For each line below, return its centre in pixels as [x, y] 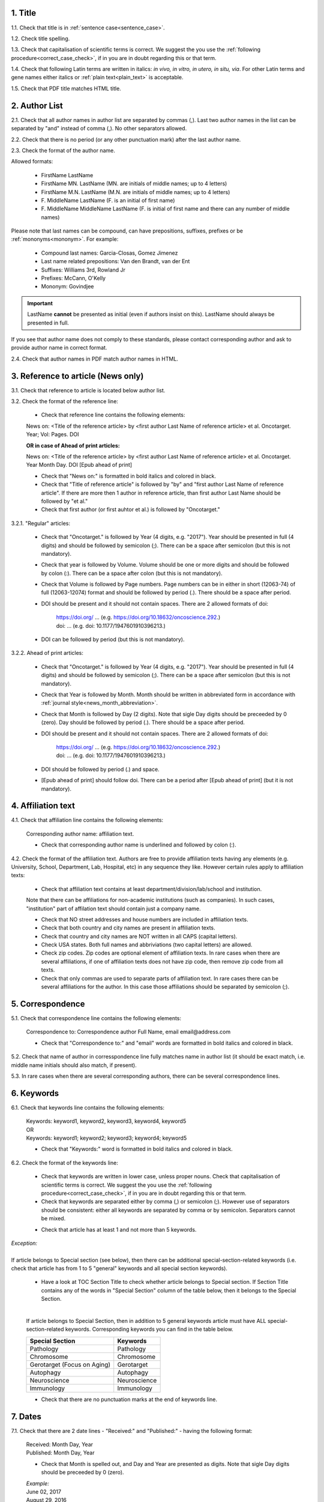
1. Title [24, 13]
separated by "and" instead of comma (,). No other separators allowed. [99, 129]
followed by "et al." [64, 501]
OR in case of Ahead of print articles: [73, 445]
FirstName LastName [67, 175]
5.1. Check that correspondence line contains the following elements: [96, 1018]
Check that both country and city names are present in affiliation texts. [128, 928]
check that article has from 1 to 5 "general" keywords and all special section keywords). [119, 1268]
